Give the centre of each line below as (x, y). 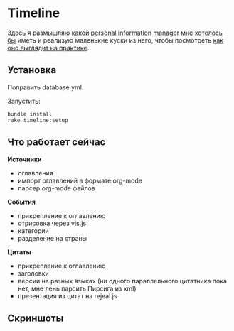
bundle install (30, 114)
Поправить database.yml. (46, 87)
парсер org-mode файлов (57, 188)
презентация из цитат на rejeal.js (67, 295)
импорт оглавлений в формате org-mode (80, 180)
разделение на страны (52, 238)
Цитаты (20, 252)
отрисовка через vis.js (52, 223)
